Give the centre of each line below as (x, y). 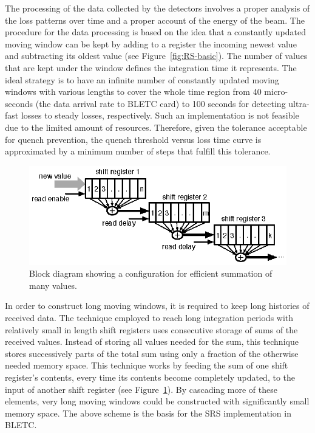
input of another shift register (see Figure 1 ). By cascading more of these (141, 389)
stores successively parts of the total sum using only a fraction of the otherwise (152, 353)
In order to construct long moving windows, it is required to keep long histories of (157, 306)
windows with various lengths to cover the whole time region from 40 (133, 92)
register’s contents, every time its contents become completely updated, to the (150, 377)
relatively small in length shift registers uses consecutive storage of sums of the (151, 329)
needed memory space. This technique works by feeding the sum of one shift (147, 365)
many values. (53, 285)
